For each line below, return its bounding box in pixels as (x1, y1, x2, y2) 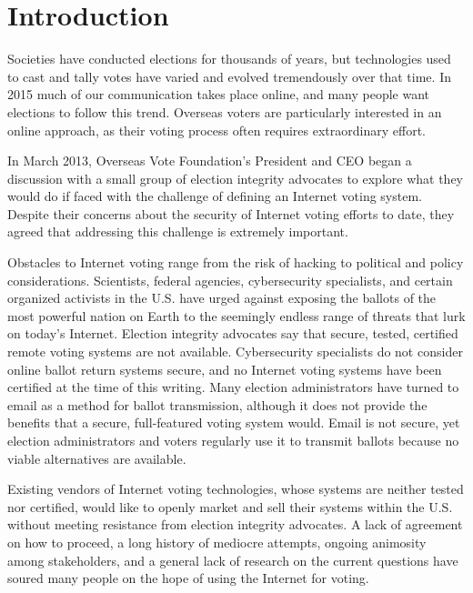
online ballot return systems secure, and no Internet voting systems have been (7, 359, 442, 378)
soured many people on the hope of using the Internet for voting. (7, 568, 369, 588)
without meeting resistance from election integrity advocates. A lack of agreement (7, 515, 463, 534)
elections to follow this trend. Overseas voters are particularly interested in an (7, 102, 442, 121)
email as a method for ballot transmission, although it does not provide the (7, 395, 428, 414)
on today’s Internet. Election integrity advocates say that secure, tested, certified (7, 324, 458, 343)
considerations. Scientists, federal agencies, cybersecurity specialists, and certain (7, 270, 453, 289)
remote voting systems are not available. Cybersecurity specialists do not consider (7, 342, 463, 361)
